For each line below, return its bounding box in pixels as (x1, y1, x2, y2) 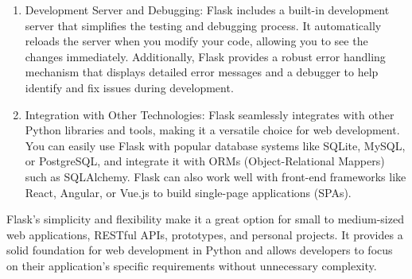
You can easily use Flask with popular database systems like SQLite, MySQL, (25, 137, 406, 153)
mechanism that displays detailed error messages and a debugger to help (25, 64, 379, 80)
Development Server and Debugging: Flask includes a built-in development (25, 2, 390, 17)
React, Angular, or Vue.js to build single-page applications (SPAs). (25, 184, 352, 200)
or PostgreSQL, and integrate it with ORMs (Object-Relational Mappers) (25, 153, 385, 169)
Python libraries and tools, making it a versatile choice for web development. (25, 122, 400, 138)
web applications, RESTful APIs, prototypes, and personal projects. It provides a (6, 226, 403, 242)
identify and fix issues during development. (25, 79, 234, 95)
